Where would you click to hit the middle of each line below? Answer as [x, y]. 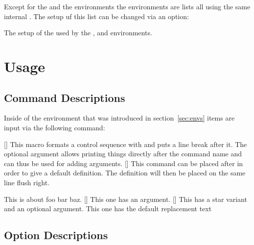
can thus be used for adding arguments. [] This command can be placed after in [124, 163]
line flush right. [27, 182]
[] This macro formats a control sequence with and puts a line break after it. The [126, 144]
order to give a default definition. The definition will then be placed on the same [125, 173]
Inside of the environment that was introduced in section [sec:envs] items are [119, 118]
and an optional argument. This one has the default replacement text [108, 208]
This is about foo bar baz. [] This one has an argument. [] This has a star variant [126, 199]
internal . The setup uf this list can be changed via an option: [96, 16]
